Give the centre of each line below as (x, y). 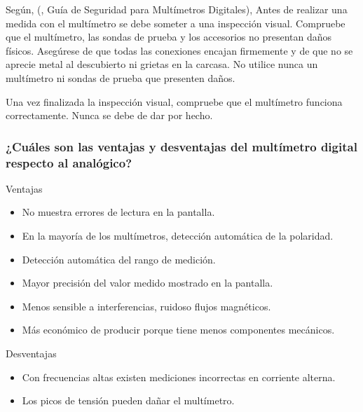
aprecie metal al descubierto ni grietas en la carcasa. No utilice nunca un (162, 64)
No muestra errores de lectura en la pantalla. (118, 212)
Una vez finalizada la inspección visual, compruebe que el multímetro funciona (174, 101)
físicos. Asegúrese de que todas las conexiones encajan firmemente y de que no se (179, 50)
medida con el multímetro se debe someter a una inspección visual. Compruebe (176, 23)
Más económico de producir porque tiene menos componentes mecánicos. (178, 330)
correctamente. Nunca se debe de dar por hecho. (109, 115)
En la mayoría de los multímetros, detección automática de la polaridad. (178, 236)
